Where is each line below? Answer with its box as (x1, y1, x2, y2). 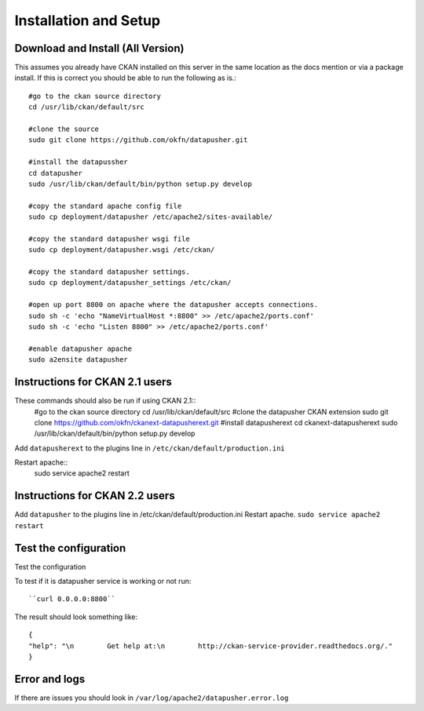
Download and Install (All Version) (14, 42, 185, 55)
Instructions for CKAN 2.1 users (14, 375, 173, 388)
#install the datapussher (28, 158, 129, 166)
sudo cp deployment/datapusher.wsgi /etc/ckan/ (28, 246, 215, 254)
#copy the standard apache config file (28, 201, 182, 210)
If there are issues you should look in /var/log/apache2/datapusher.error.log (14, 693, 289, 702)
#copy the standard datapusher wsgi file (28, 234, 190, 243)
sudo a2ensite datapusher (28, 355, 129, 364)
